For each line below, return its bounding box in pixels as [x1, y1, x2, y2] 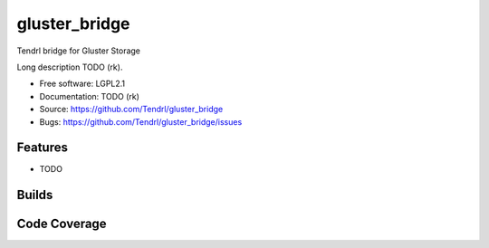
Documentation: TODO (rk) [39, 91, 140, 101]
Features [16, 140, 68, 156]
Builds [16, 187, 53, 203]
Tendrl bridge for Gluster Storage [16, 45, 140, 56]
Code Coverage [16, 216, 108, 232]
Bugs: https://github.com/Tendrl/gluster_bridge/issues [39, 116, 243, 127]
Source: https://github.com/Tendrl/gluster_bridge [39, 104, 224, 115]
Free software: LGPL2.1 [39, 78, 126, 90]
